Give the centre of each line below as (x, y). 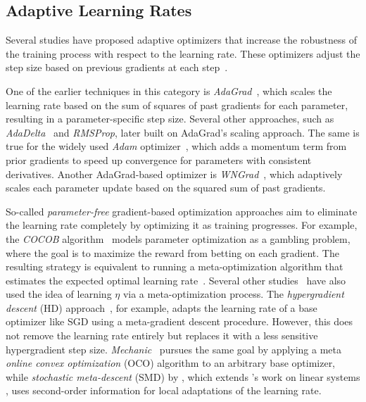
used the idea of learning (59, 294)
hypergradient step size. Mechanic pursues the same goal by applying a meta (173, 349)
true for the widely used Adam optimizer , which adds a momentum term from (176, 146)
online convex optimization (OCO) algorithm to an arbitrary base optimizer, (171, 363)
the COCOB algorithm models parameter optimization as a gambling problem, (178, 238)
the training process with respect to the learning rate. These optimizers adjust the (183, 53)
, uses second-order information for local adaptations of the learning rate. (164, 390)
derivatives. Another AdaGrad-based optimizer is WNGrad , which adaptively (174, 174)
